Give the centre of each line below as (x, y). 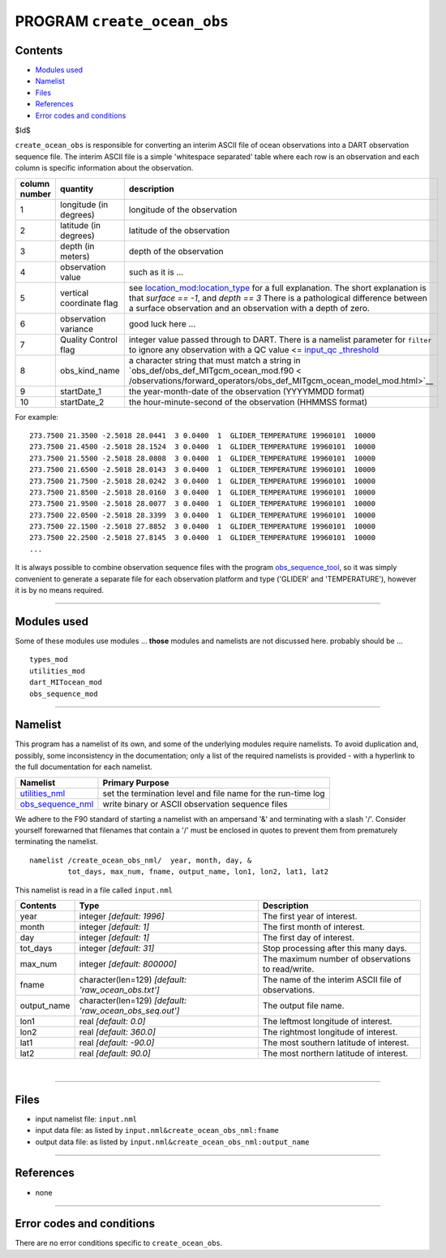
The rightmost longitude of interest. (330, 1031)
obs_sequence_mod (64, 694)
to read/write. (288, 969)
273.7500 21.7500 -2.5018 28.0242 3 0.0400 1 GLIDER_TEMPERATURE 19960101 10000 (203, 481)
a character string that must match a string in (214, 360)
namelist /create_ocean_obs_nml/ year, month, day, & (141, 860)
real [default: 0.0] (112, 1021)
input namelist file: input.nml (86, 1119)
